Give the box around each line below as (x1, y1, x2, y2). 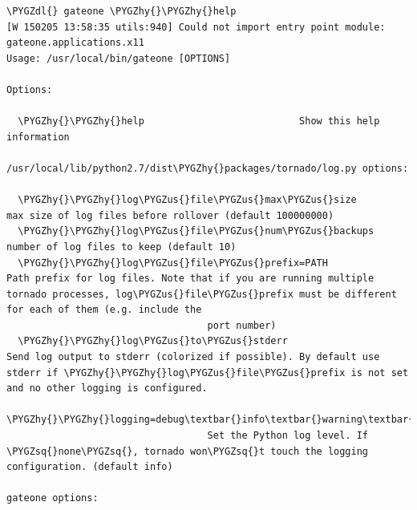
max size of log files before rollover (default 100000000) (6, 209, 334, 221)
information (6, 131, 70, 143)
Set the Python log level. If (207, 430, 369, 442)
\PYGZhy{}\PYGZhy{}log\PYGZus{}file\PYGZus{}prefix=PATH (18, 257, 328, 269)
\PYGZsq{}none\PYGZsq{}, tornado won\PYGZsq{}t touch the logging (6, 445, 369, 457)
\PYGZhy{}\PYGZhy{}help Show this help (18, 115, 380, 127)
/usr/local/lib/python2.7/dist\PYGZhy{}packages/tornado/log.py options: (6, 162, 409, 174)
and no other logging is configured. (6, 382, 208, 395)
